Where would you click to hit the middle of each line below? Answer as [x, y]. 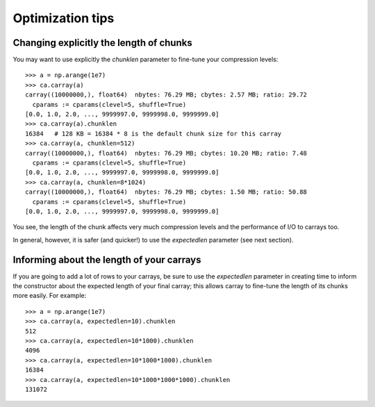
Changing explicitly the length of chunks [102, 43]
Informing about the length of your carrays [107, 259]
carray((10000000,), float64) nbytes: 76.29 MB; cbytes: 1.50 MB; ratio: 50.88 [166, 192]
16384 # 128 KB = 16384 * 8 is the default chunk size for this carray [153, 133]
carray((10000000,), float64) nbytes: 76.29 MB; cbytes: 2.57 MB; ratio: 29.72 [166, 95]
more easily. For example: [50, 296]
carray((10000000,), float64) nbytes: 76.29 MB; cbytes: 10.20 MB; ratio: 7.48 [166, 153]
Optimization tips [64, 18]
